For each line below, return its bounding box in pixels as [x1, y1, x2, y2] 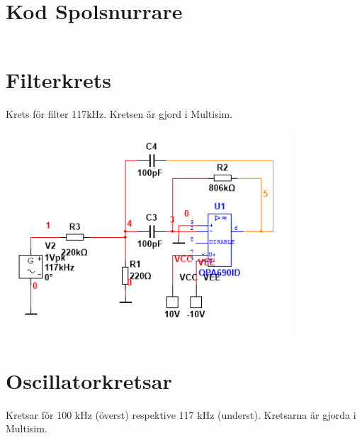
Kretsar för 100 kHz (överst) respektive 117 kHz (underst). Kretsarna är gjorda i [6, 407, 356, 422]
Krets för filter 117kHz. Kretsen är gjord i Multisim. [6, 106, 233, 121]
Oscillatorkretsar [6, 366, 172, 395]
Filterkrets [6, 65, 111, 94]
